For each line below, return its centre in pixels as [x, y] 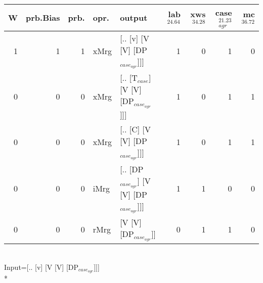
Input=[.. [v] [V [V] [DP [41, 267]
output [134, 18]
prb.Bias [43, 18]
